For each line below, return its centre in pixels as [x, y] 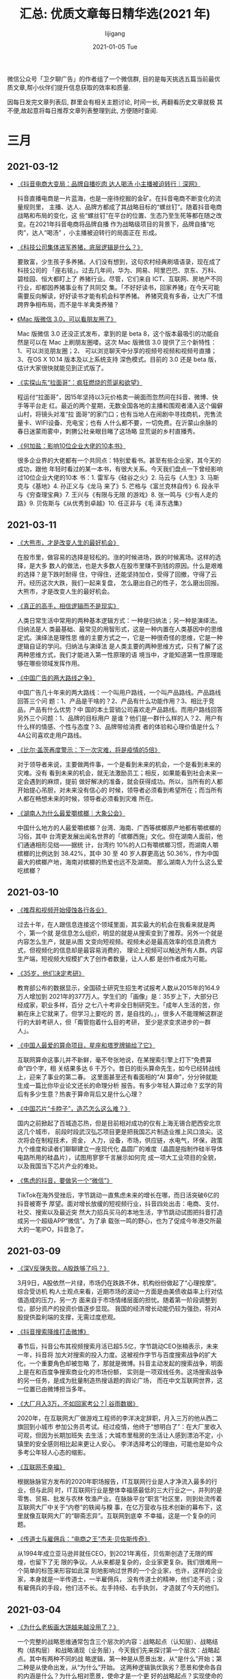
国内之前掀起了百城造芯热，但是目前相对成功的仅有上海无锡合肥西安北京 [119, 1123]
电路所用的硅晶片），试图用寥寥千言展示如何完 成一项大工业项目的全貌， [118, 1157]
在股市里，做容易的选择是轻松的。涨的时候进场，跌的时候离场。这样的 [116, 557]
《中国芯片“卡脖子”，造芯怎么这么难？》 [74, 1108]
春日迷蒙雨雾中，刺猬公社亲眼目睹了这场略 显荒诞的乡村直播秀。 [108, 431]
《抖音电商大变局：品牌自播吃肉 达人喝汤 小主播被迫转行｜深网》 [108, 184]
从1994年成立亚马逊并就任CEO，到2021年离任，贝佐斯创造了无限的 [112, 1554]
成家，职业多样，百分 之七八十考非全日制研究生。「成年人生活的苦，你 [122, 1005]
